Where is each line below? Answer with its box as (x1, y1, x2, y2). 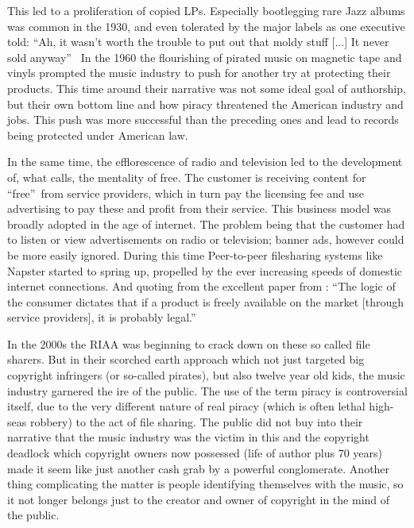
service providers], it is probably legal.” (7, 309, 196, 326)
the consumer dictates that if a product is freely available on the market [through (7, 293, 404, 310)
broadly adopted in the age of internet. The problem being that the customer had (7, 215, 405, 232)
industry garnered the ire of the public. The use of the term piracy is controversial (7, 382, 408, 399)
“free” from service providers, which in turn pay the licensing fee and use (7, 184, 364, 201)
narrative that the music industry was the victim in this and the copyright (7, 429, 370, 445)
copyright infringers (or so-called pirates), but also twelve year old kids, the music (7, 367, 405, 383)
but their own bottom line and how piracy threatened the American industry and (7, 95, 404, 112)
